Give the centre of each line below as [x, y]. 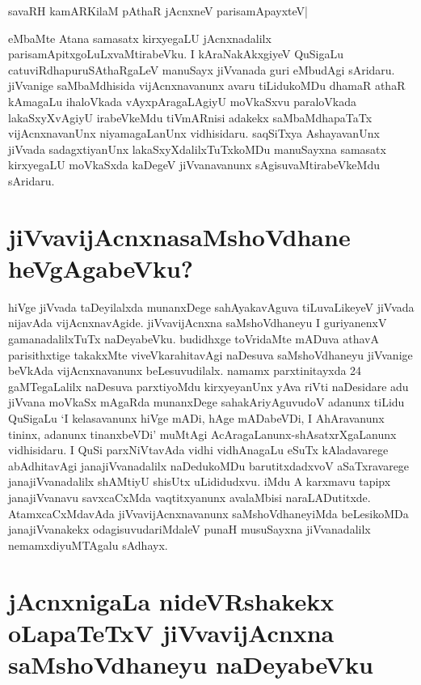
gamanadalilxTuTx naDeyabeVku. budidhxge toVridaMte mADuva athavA [194, 339]
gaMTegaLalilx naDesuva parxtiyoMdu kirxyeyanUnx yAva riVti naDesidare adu [208, 386]
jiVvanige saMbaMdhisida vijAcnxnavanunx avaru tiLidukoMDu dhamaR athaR [207, 85]
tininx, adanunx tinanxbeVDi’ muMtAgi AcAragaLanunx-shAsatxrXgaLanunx [202, 434]
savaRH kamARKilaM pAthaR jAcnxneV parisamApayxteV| [158, 11]
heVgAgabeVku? [101, 268]
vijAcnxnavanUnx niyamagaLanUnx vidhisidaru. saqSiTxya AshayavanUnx [194, 133]
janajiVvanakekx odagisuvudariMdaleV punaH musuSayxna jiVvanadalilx [189, 529]
